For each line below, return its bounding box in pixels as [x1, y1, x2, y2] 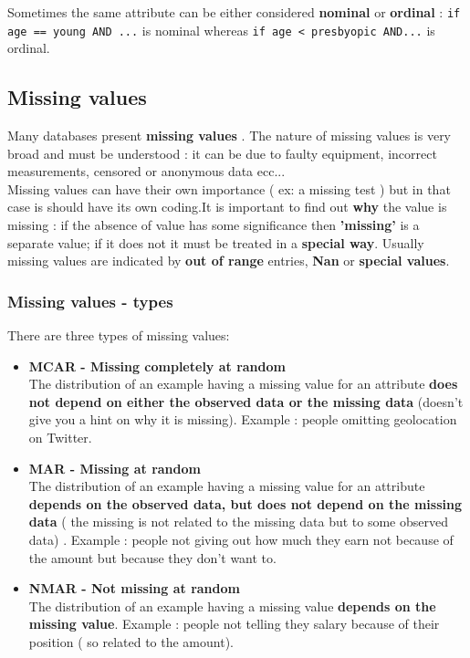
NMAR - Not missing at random [28, 579, 240, 598]
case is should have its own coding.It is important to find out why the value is [7, 197, 447, 216]
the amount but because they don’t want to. [28, 548, 277, 567]
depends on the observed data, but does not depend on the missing [28, 494, 462, 513]
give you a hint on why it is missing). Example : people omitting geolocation [28, 410, 457, 429]
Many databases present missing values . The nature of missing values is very [7, 126, 452, 145]
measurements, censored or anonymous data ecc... [7, 162, 286, 181]
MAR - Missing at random [28, 458, 201, 477]
